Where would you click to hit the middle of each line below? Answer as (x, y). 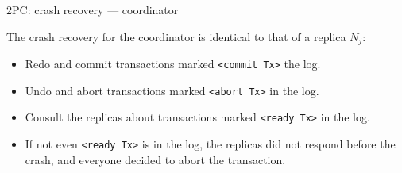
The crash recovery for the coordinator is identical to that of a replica (176, 36)
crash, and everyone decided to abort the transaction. (155, 159)
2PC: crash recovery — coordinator (93, 10)
